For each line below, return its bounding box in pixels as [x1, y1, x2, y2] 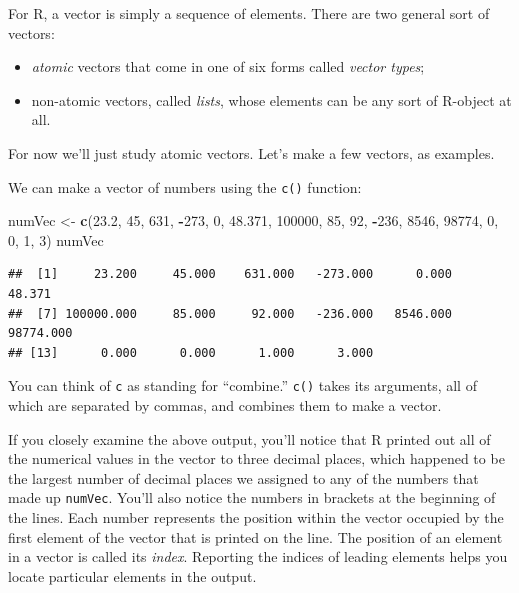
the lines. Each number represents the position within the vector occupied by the [8, 507, 504, 528]
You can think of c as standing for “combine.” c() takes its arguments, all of [8, 375, 477, 396]
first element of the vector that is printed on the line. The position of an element [8, 526, 503, 547]
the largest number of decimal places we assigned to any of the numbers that [8, 467, 479, 488]
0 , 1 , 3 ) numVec [8, 229, 104, 250]
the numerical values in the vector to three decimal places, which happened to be [8, 448, 505, 469]
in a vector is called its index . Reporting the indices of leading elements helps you [8, 546, 508, 567]
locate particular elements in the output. [8, 565, 257, 586]
